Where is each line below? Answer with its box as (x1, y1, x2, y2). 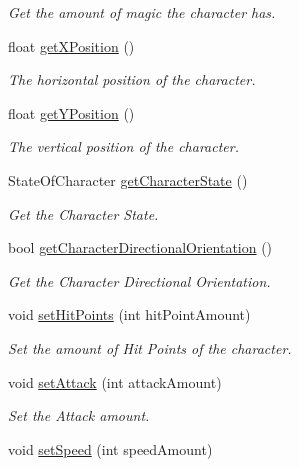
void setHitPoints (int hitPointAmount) (8, 304, 251, 325)
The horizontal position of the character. (8, 69, 256, 90)
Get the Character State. (8, 203, 159, 224)
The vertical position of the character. (8, 136, 239, 157)
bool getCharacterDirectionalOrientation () (8, 237, 273, 258)
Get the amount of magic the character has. (8, 2, 276, 22)
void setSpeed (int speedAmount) (8, 438, 213, 459)
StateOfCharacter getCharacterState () (8, 169, 248, 190)
